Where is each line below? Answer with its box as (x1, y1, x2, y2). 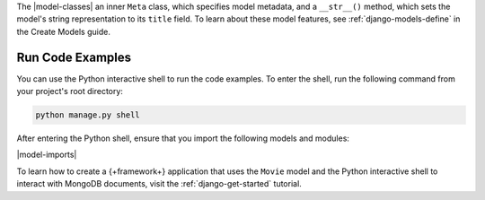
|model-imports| (16, 149, 77, 161)
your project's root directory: (16, 86, 123, 97)
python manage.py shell (35, 110, 141, 120)
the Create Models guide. (16, 26, 111, 37)
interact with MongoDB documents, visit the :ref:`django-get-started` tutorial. (16, 178, 303, 189)
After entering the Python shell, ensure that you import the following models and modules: (16, 133, 350, 143)
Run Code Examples (16, 49, 132, 65)
